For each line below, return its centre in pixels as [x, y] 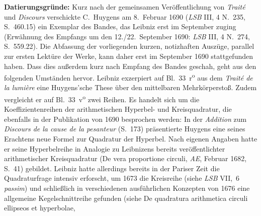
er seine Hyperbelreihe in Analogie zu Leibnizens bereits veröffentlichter [115, 148]
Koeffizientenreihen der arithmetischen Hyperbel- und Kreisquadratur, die [118, 109]
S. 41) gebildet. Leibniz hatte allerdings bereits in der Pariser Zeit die [112, 168]
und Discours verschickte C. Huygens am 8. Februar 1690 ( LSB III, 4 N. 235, [125, 16]
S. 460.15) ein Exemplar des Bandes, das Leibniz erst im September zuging [120, 26]
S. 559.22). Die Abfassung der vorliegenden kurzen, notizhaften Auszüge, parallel [129, 46]
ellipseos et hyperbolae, [40, 208]
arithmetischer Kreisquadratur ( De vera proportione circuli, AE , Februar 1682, [125, 158]
